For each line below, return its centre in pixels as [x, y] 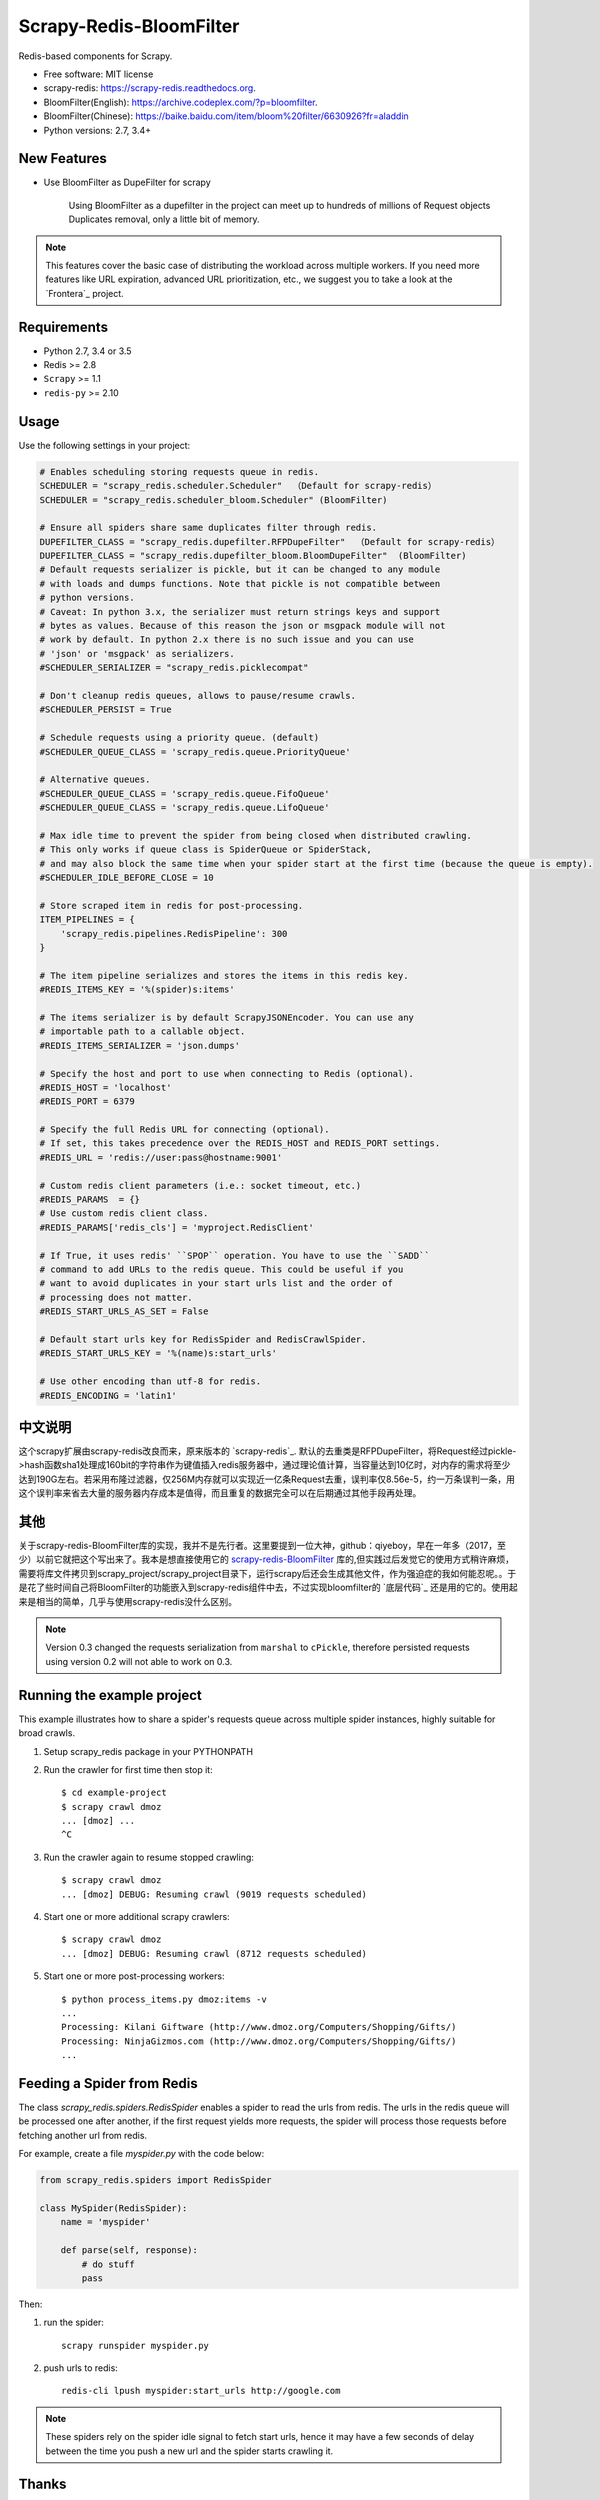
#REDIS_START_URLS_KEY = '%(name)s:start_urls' [158, 1353]
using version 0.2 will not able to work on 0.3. [139, 1661]
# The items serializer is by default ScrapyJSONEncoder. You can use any [227, 1017]
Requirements [63, 326]
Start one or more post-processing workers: [134, 1976]
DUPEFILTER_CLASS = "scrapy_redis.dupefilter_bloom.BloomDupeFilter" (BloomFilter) [253, 556]
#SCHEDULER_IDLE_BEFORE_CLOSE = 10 [126, 878]
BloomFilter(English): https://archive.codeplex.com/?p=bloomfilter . [181, 102]
